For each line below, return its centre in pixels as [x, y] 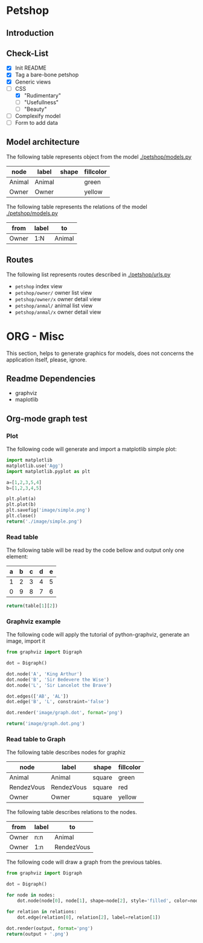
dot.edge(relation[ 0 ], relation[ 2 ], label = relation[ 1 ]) [89, 917]
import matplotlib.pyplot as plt [48, 471]
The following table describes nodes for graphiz [66, 752]
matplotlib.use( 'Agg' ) [35, 466]
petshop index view [39, 286]
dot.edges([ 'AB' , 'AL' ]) [37, 696]
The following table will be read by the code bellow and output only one [95, 550]
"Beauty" [35, 109]
